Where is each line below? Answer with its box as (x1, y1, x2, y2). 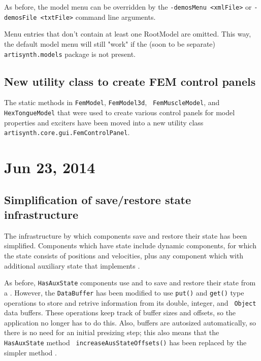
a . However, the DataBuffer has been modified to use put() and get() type (4, 287, 244, 298)
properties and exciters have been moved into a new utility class (4, 117, 204, 127)
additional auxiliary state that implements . (4, 260, 140, 271)
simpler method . (4, 347, 57, 357)
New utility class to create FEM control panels (4, 73, 256, 89)
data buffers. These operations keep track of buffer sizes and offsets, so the (4, 307, 236, 318)
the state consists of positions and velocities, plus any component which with (4, 250, 244, 261)
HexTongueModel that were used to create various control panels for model (4, 107, 235, 118)
